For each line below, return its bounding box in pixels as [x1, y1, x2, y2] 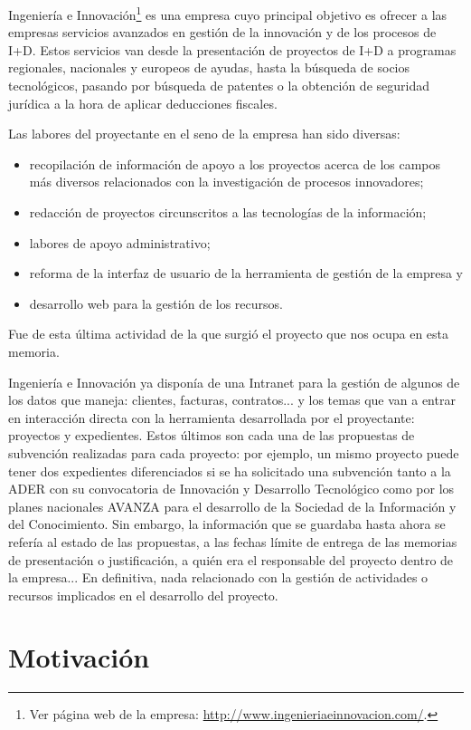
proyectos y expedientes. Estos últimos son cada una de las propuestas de [8, 426, 415, 445]
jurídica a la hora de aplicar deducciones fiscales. [8, 93, 278, 112]
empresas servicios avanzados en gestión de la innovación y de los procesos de [8, 23, 437, 42]
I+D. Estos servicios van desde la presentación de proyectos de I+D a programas [8, 40, 457, 59]
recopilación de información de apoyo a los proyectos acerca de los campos [29, 154, 441, 173]
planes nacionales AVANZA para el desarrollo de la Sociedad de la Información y [8, 496, 457, 515]
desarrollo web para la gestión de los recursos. [29, 293, 283, 312]
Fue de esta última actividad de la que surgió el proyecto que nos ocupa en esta [8, 324, 449, 343]
